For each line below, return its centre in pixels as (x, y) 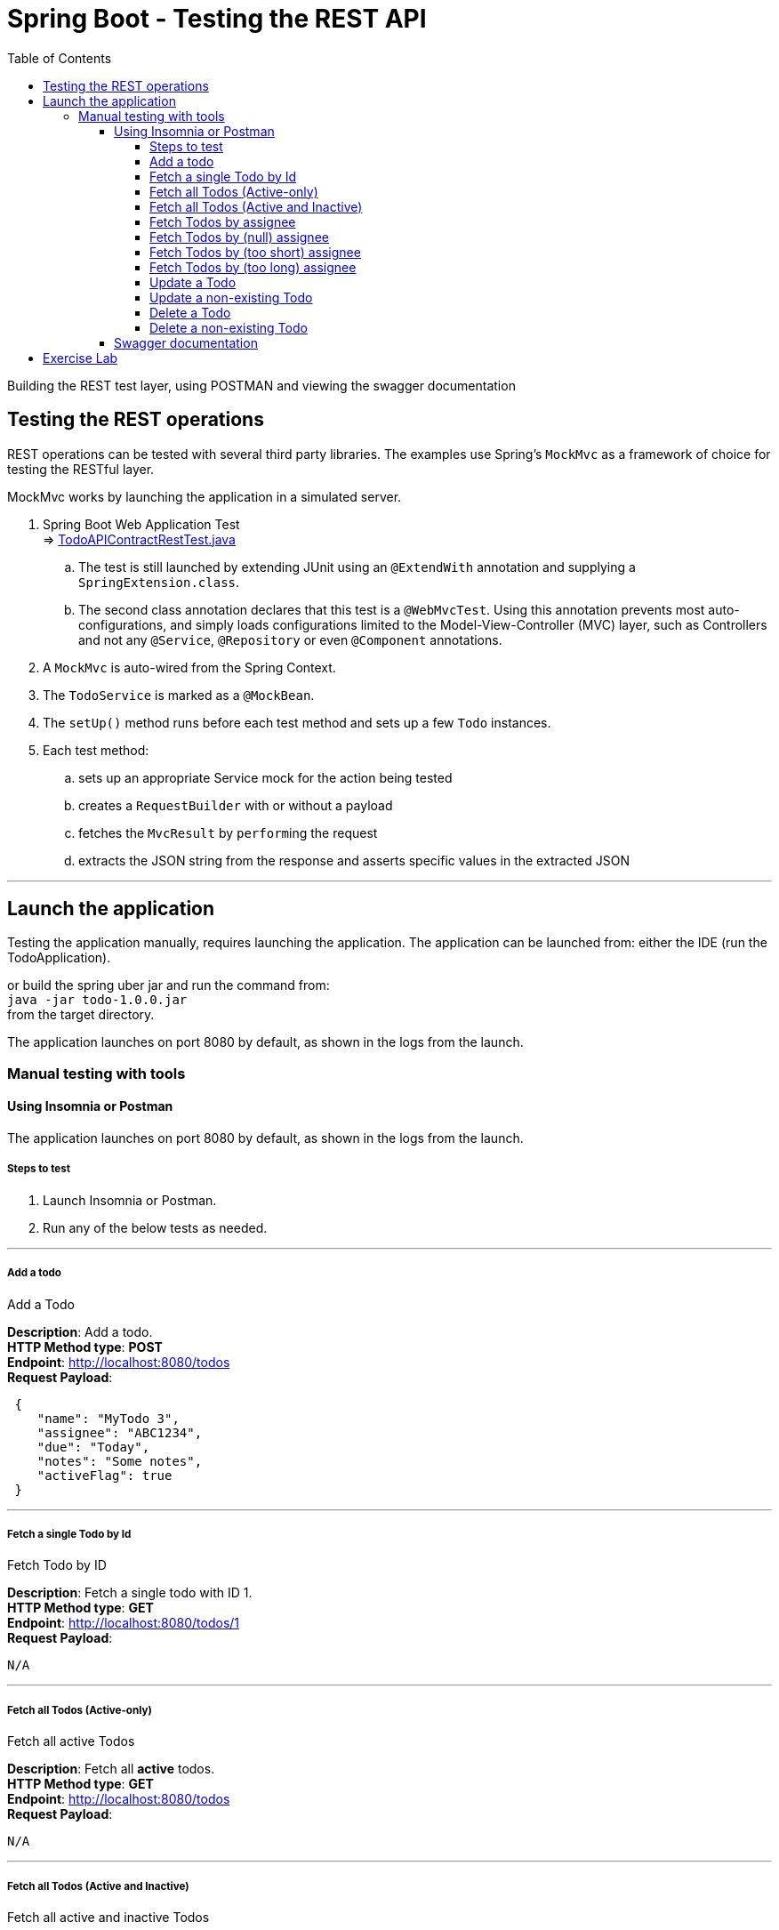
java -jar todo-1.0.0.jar (97, 1000)
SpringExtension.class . (159, 582)
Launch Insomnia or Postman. (130, 1200)
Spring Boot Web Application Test (141, 524)
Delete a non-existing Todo (229, 327)
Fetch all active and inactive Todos (108, 1917)
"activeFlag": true (104, 1475)
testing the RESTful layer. (81, 469)
